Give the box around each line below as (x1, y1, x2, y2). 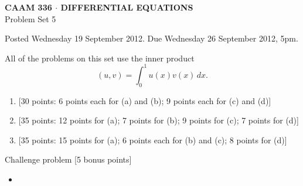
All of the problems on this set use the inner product (5, 51, 195, 64)
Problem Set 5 (5, 12, 56, 25)
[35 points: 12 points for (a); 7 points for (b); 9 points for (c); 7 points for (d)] (18, 114, 299, 126)
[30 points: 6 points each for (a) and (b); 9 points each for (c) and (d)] (18, 94, 271, 106)
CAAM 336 (5, 1, 52, 13)
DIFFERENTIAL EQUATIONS (60, 1, 193, 13)
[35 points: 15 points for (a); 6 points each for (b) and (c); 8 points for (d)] (18, 133, 287, 146)
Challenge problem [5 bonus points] (5, 153, 132, 166)
